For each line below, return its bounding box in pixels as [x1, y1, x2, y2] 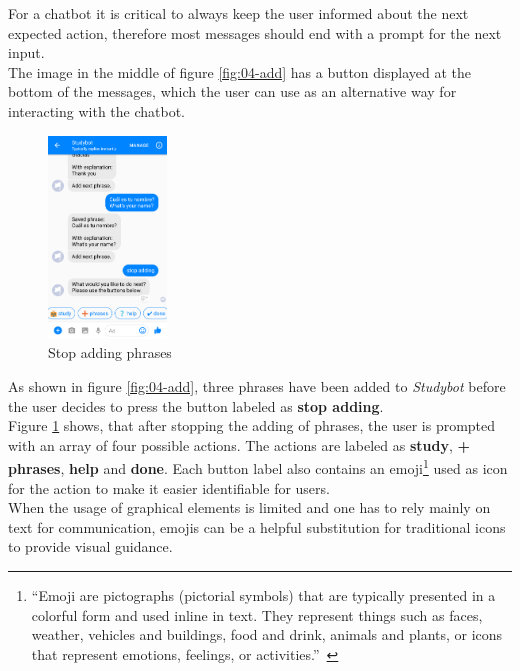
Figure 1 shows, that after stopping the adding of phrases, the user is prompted [8, 415, 496, 436]
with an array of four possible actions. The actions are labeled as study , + [8, 434, 470, 455]
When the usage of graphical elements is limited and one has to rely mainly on [8, 497, 491, 518]
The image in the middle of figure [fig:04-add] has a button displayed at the [8, 61, 472, 82]
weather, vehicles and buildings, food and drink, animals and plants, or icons [31, 624, 503, 645]
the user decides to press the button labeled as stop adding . [8, 395, 384, 416]
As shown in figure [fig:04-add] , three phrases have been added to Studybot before [8, 376, 506, 397]
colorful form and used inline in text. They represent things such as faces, [31, 604, 483, 625]
